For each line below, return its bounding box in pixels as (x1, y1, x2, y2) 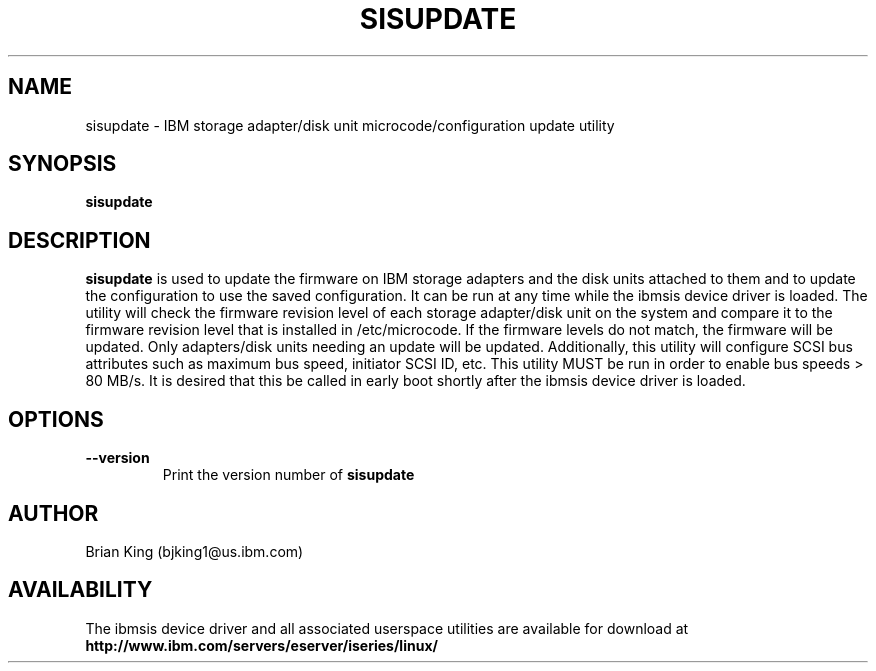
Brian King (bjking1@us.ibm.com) (85, 542, 304, 560)
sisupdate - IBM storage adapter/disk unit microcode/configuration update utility (85, 116, 615, 134)
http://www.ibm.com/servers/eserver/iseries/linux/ (85, 636, 438, 654)
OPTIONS (8, 406, 104, 432)
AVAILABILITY (8, 577, 153, 603)
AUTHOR (8, 500, 99, 526)
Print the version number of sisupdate (162, 466, 415, 484)
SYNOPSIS (8, 151, 117, 177)
